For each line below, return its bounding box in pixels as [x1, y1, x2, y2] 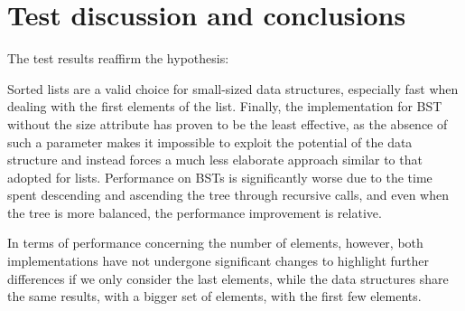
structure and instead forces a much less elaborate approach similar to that [7, 150, 423, 169]
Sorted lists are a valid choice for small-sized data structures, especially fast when [7, 79, 459, 98]
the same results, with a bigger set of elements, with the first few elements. [7, 287, 422, 306]
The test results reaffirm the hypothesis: [7, 49, 229, 68]
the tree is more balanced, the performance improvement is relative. [7, 203, 382, 221]
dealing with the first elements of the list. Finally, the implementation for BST [7, 97, 442, 116]
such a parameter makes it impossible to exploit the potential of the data [7, 132, 413, 151]
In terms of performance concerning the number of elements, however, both [7, 233, 423, 252]
